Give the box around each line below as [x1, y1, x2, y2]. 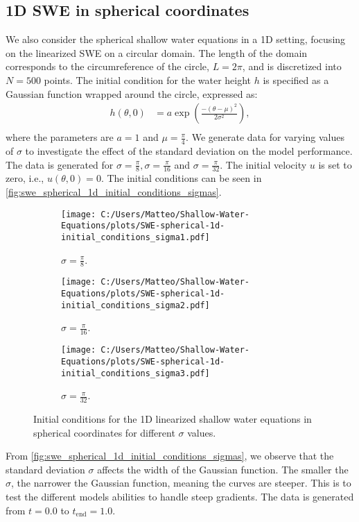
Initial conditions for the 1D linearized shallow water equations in [33, 412, 312, 426]
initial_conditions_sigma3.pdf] [61, 368, 210, 378]
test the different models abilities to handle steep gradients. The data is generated [6, 489, 354, 504]
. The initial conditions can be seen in [100, 171, 262, 185]
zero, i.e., [6, 171, 44, 185]
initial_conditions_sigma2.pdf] [61, 300, 210, 310]
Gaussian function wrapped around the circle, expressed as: [6, 86, 258, 101]
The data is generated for [6, 157, 114, 171]
